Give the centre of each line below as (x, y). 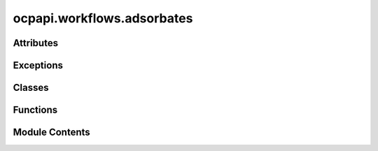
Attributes (36, 43)
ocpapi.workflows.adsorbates (103, 18)
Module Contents (51, 132)
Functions (35, 110)
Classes (31, 88)
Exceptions (38, 65)
